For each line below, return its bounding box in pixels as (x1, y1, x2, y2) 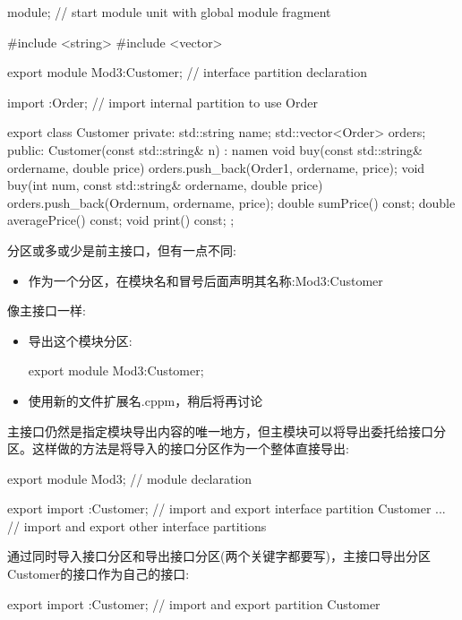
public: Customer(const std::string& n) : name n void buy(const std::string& (7, 140, 423, 159)
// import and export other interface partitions (7, 516, 267, 535)
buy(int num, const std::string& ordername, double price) (7, 176, 323, 194)
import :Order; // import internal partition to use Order (7, 92, 318, 111)
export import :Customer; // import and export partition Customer (7, 594, 381, 613)
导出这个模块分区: (28, 331, 133, 349)
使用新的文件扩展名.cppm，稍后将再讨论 (28, 391, 263, 409)
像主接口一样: (7, 301, 86, 320)
